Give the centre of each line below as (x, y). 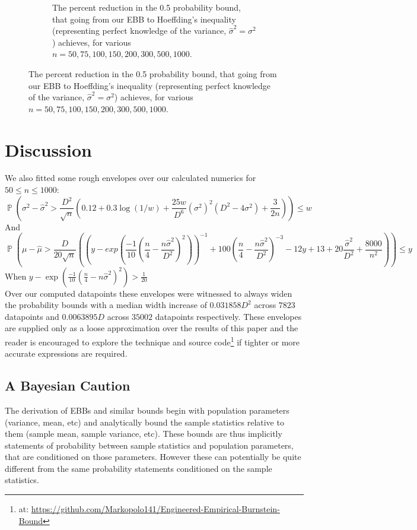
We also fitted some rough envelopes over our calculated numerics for (130, 178)
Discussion (48, 149)
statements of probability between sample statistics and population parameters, (149, 445)
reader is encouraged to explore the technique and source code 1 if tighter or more (152, 341)
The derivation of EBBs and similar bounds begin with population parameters (147, 410)
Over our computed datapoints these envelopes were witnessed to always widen (149, 293)
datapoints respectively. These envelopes (228, 316)
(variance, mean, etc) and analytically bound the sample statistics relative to (144, 422)
